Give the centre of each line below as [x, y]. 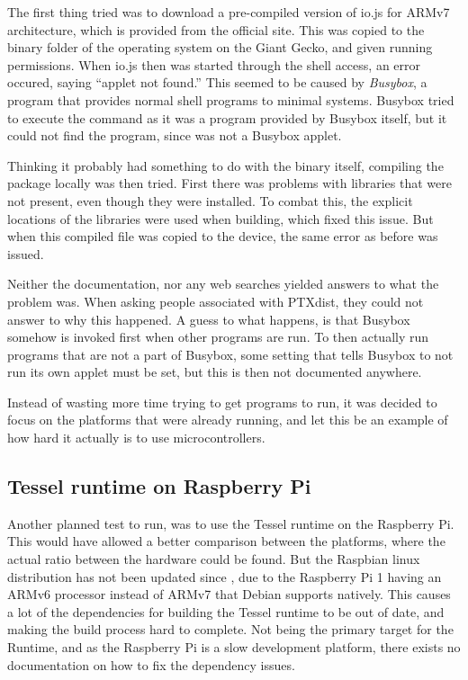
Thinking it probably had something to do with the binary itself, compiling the [225, 165]
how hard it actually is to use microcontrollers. [136, 438]
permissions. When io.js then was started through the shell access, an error [214, 64]
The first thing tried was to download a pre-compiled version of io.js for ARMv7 [229, 12]
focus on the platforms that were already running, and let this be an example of [228, 420]
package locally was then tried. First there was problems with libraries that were [229, 183]
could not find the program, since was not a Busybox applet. [175, 135]
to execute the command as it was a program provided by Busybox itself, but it [227, 117]
